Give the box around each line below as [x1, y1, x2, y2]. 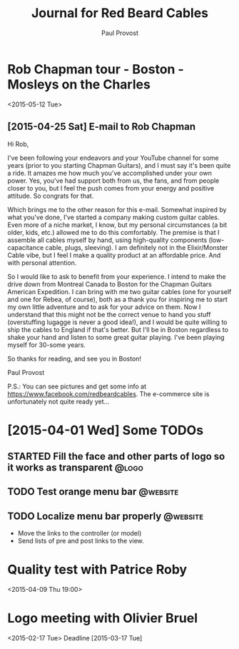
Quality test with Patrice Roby [7, 562, 188, 578]
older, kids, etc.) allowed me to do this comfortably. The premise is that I [7, 228, 220, 236]
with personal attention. [7, 258, 77, 267]
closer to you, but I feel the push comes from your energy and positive [7, 183, 215, 192]
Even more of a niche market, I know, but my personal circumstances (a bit [7, 220, 227, 229]
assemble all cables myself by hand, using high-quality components [7, 236, 208, 244]
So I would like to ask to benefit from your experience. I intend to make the [7, 272, 226, 281]
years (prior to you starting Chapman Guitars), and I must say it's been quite [7, 161, 231, 169]
